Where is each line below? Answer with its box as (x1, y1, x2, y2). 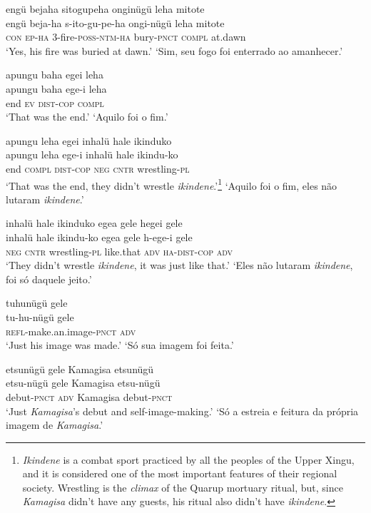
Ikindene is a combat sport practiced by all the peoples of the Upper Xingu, (22, 452, 355, 467)
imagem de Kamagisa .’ (6, 417, 103, 432)
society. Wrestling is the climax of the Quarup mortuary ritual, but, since (22, 479, 343, 494)
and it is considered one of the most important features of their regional (22, 466, 337, 481)
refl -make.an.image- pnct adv (6, 323, 136, 338)
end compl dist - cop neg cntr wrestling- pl (6, 161, 190, 176)
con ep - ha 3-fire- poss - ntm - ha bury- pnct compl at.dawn (6, 29, 246, 44)
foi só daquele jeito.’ (6, 271, 92, 286)
